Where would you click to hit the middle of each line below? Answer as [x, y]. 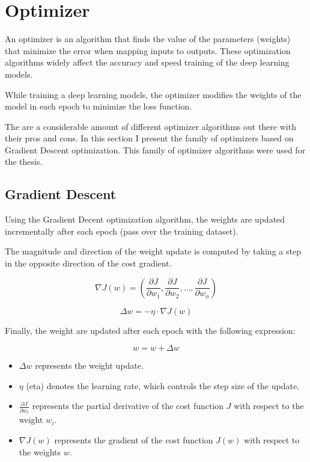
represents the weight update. [89, 365]
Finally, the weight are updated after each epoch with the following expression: [150, 330]
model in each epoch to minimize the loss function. [99, 106]
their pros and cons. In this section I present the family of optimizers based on [149, 138]
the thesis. [24, 162]
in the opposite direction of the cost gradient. [88, 263]
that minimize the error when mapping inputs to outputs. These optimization [148, 50]
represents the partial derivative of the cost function [128, 406]
